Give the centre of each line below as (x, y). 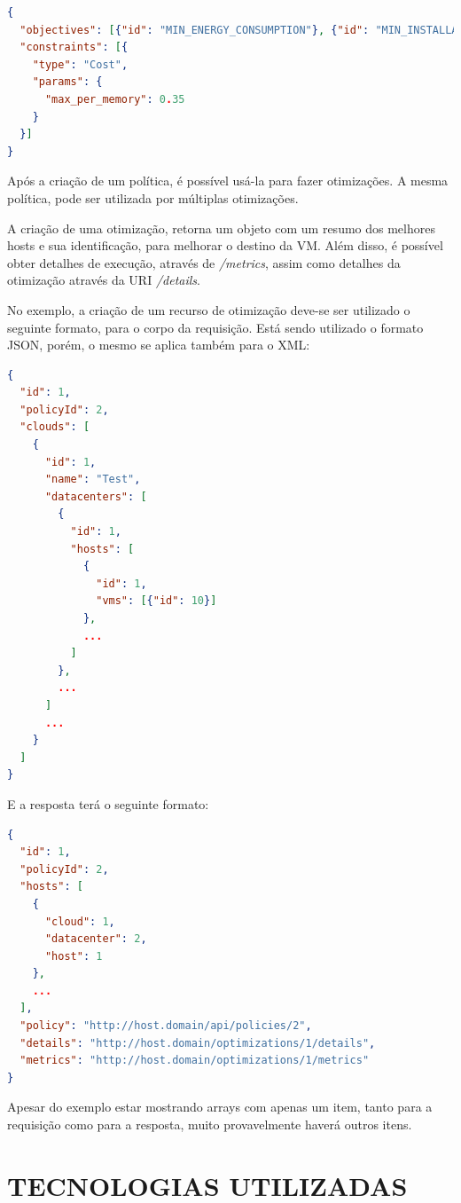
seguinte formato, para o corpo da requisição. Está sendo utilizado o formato (215, 327)
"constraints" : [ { (74, 47)
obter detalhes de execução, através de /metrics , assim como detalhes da (204, 262)
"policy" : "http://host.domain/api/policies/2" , (166, 1026)
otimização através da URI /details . (104, 280)
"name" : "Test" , (93, 480)
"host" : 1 (74, 956)
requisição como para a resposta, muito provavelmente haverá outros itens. (210, 1124)
